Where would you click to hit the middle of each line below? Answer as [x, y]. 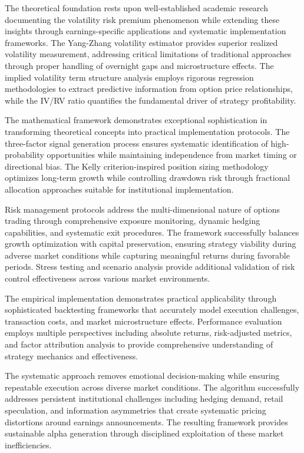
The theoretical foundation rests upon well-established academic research [136, 8]
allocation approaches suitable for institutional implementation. [119, 189]
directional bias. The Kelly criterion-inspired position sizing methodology [137, 166]
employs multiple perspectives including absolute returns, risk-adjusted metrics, [148, 333]
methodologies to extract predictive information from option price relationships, [149, 89]
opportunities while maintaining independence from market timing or [172, 155]
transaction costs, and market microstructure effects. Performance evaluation [143, 321]
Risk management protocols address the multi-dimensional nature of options [143, 209]
